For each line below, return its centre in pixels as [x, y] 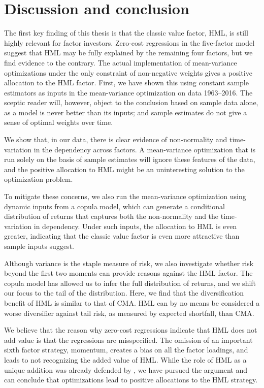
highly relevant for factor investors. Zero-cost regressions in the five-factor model [129, 42]
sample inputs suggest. [39, 246]
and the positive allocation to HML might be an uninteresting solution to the [124, 169]
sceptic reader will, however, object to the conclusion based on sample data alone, [131, 102]
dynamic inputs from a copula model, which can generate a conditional [114, 206]
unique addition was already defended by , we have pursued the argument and [126, 369]
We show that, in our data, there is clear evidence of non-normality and [116, 139]
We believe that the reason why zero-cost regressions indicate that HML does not [131, 330]
